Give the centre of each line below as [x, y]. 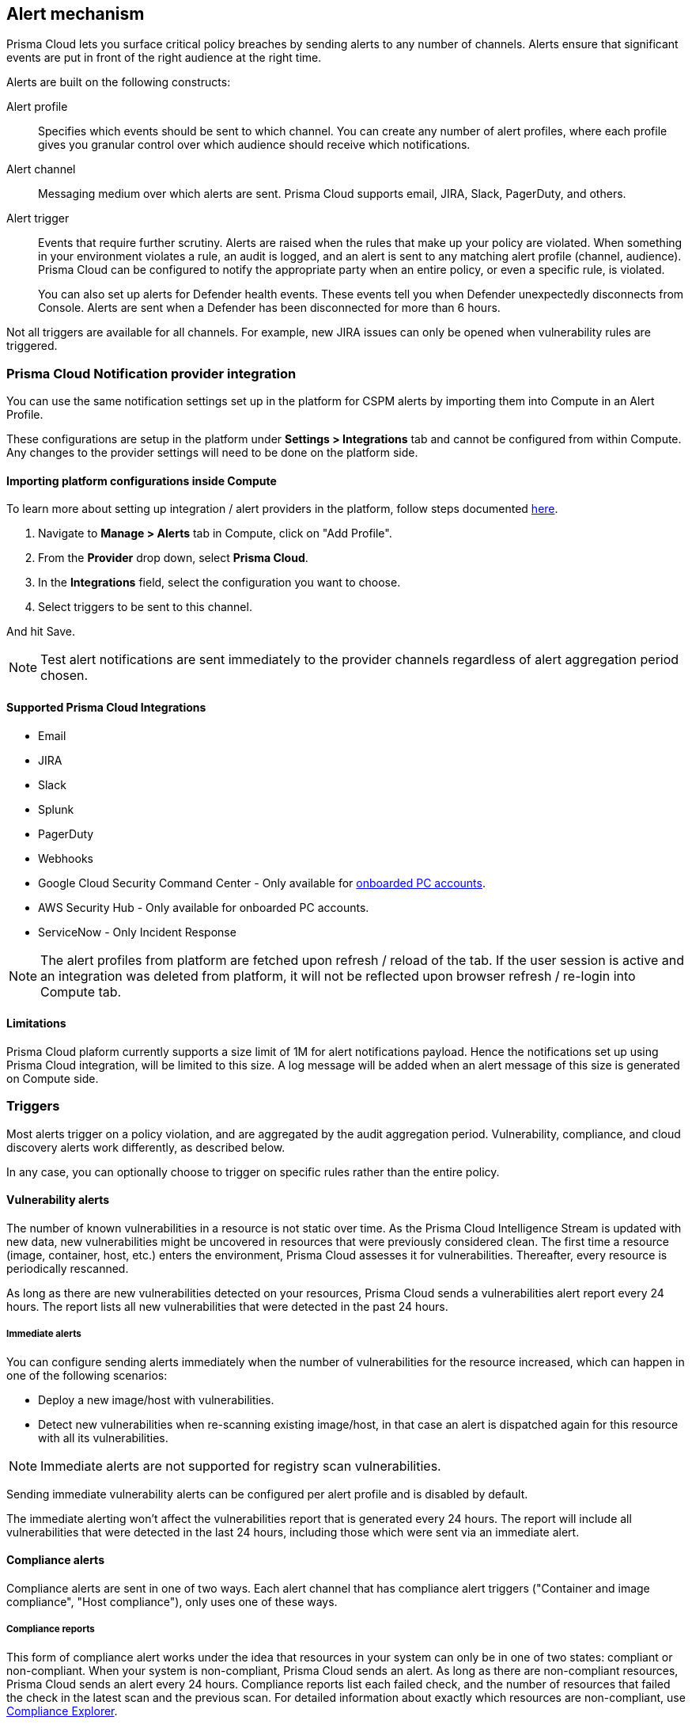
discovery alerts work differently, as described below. [146, 1147]
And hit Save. [41, 632]
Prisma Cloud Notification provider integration [151, 373]
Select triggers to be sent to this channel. [145, 607]
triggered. [32, 346]
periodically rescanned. [68, 1268]
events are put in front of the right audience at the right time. [164, 58]
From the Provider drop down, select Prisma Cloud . [173, 558]
